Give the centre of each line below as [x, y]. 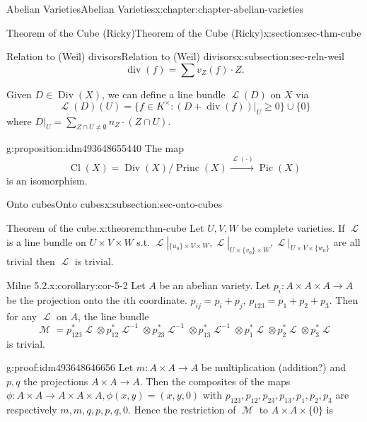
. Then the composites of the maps [215, 381]
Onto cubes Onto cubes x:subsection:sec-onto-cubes [114, 204]
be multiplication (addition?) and [274, 367]
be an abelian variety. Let [215, 285]
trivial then [31, 261]
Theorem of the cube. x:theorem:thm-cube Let [105, 228]
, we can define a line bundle [164, 94]
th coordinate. [157, 299]
